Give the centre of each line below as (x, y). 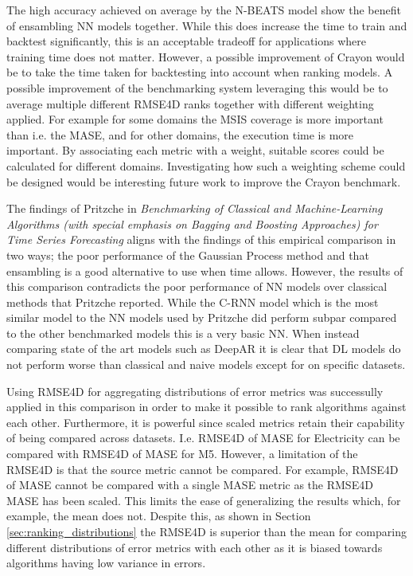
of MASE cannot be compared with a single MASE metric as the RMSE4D (190, 485)
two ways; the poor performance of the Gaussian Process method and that (188, 255)
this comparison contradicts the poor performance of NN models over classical (197, 286)
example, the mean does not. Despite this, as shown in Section (159, 516)
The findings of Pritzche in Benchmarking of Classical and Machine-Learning (195, 208)
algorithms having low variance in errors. (106, 563)
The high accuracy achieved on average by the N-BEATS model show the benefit (204, 10)
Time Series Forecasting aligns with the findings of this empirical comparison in (201, 239)
